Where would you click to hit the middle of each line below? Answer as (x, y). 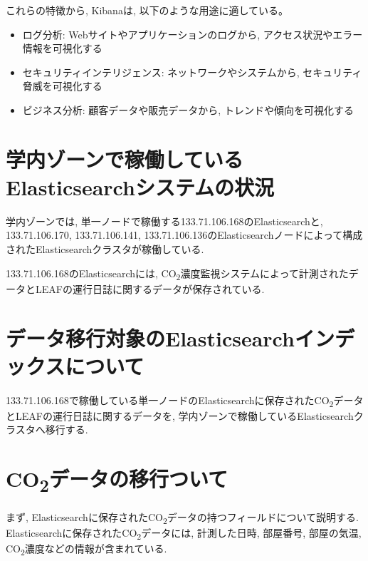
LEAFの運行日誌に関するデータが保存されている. (150, 288)
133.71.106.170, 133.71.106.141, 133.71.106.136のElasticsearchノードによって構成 (184, 235)
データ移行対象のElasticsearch (150, 338)
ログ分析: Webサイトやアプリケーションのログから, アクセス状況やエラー (193, 34)
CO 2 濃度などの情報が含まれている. (86, 550)
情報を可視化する (62, 48)
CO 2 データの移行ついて (117, 480)
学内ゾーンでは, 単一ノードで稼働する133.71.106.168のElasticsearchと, (164, 221)
